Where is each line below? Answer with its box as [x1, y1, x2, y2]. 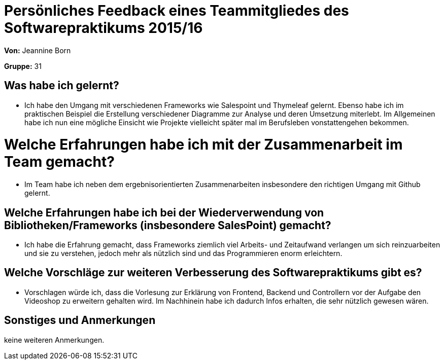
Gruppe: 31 [4, 61, 42, 70]
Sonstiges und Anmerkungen [4, 314, 156, 327]
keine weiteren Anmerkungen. [4, 335, 105, 344]
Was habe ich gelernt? [4, 79, 119, 92]
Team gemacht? [4, 153, 115, 171]
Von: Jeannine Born [4, 46, 71, 55]
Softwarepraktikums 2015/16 [4, 19, 203, 37]
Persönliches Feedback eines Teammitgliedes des [4, 2, 349, 19]
